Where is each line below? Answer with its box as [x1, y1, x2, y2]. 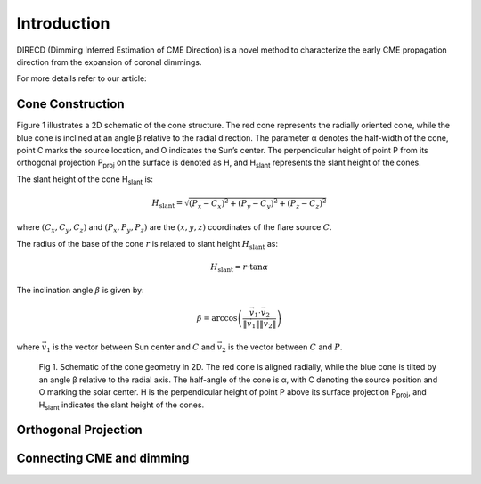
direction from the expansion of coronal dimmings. [16, 56, 202, 67]
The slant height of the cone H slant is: [16, 174, 153, 186]
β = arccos [196, 313, 238, 324]
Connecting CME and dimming [16, 451, 190, 466]
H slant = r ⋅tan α [210, 261, 269, 274]
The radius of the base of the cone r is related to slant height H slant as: [16, 238, 278, 251]
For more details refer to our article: [16, 73, 147, 84]
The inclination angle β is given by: [16, 285, 144, 296]
